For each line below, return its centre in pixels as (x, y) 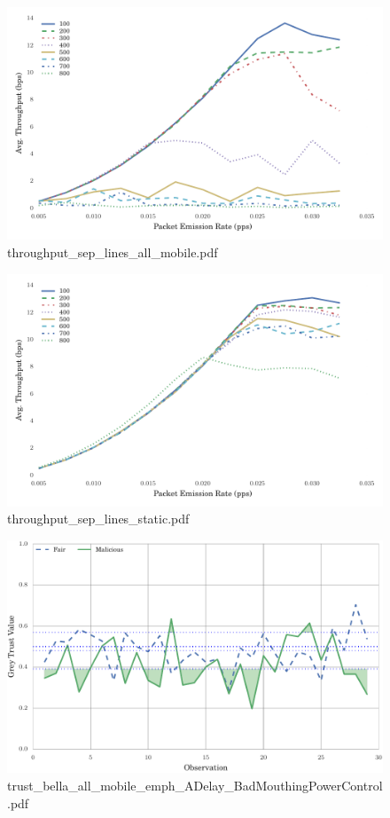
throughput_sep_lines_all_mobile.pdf (113, 252)
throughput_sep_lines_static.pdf (98, 519)
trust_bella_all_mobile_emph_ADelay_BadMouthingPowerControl (195, 785)
